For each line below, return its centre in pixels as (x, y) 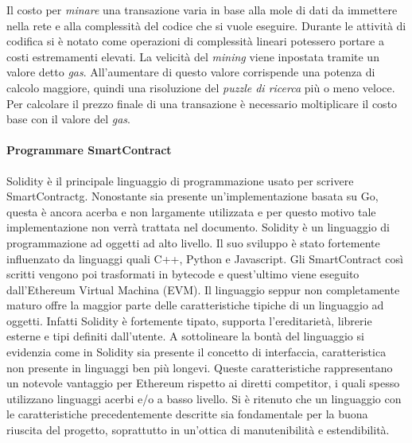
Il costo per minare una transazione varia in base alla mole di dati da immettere (202, 10)
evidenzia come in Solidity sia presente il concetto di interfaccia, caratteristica (196, 352)
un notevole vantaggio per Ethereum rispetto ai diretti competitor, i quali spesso (203, 383)
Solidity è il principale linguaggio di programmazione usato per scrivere (180, 180)
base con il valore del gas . (68, 119)
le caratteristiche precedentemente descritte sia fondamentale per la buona (187, 414)
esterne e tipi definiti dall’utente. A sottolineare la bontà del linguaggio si (185, 336)
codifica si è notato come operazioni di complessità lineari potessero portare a (195, 41)
